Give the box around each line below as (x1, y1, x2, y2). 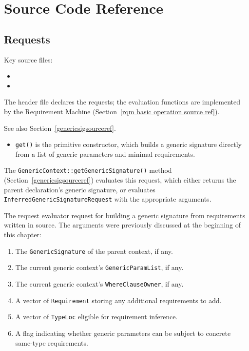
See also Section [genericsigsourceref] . (4, 123, 116, 133)
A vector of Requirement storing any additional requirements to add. (15, 295, 222, 305)
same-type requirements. (15, 337, 88, 348)
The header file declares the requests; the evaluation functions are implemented (4, 97, 240, 107)
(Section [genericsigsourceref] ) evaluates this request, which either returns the (4, 175, 236, 185)
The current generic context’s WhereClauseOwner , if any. (15, 278, 184, 289)
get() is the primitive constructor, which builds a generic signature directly (15, 139, 242, 149)
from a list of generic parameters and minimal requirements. (15, 148, 195, 159)
